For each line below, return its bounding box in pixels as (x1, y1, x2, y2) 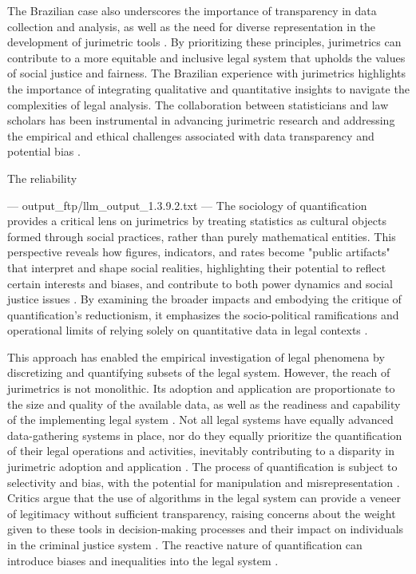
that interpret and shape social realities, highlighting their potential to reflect (7, 259, 386, 275)
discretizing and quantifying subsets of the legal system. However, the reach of (7, 364, 390, 381)
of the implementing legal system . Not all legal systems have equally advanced (7, 411, 394, 428)
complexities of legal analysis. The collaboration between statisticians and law (7, 96, 389, 113)
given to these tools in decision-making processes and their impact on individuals (7, 521, 404, 537)
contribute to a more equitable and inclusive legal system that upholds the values (7, 49, 406, 65)
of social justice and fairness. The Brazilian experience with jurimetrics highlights (7, 65, 406, 81)
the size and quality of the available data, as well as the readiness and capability (7, 395, 401, 412)
